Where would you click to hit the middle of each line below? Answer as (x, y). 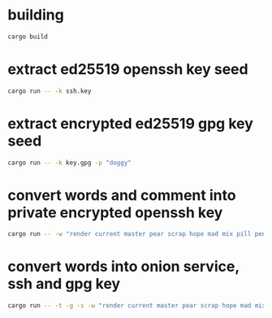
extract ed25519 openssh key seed (128, 69)
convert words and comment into (122, 195)
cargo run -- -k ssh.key (50, 91)
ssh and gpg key (64, 284)
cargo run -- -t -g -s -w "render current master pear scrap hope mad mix (137, 306)
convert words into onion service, (124, 267)
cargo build (28, 37)
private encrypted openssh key (115, 212)
